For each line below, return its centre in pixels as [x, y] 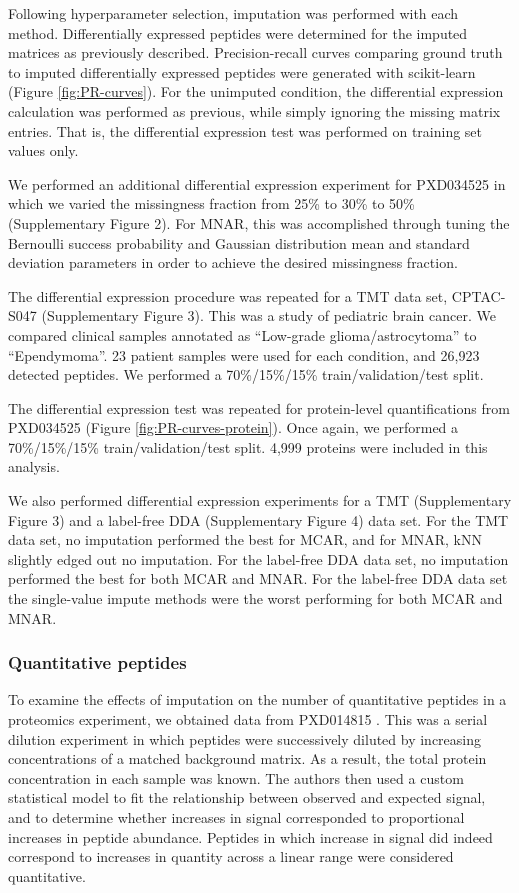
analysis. [34, 466]
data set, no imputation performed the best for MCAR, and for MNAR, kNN [245, 539]
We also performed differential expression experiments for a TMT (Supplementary [260, 500]
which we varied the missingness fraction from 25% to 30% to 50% [211, 203]
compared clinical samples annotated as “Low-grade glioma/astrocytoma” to [242, 334]
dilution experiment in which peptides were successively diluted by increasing [245, 738]
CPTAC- [478, 295]
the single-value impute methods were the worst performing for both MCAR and [255, 598]
